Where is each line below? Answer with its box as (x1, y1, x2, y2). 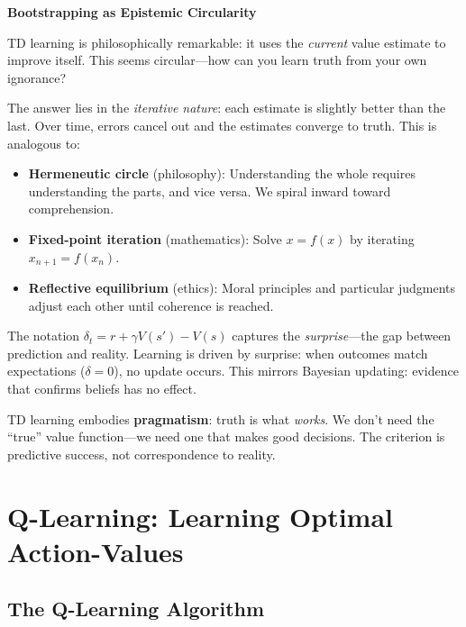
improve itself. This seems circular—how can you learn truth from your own (7, 50, 427, 69)
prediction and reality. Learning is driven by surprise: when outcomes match (7, 343, 428, 362)
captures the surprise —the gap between (232, 326, 452, 345)
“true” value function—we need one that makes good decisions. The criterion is (7, 427, 445, 446)
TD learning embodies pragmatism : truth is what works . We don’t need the (7, 409, 434, 428)
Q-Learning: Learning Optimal (7, 497, 393, 534)
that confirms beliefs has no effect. (7, 378, 196, 397)
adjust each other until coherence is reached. (28, 295, 274, 314)
